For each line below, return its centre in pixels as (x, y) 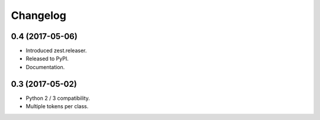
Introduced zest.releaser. (56, 51)
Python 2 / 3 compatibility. (58, 98)
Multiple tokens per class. (57, 106)
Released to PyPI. (47, 59)
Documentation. (45, 67)
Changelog (39, 15)
